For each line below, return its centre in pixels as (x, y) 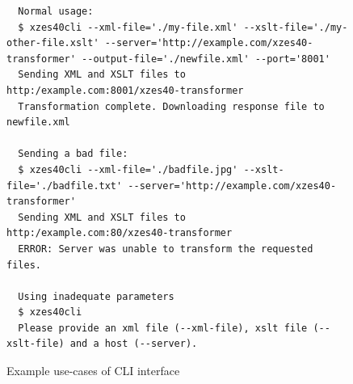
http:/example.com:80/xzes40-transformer (120, 233)
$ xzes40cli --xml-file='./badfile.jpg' (128, 169)
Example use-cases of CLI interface (93, 371)
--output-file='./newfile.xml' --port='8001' (206, 59)
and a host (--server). (134, 344)
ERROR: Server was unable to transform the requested (166, 249)
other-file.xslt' (53, 43)
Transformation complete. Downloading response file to (171, 106)
